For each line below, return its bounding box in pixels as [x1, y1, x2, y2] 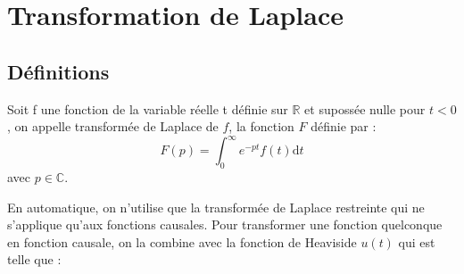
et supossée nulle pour [304, 99, 426, 118]
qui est [398, 232, 435, 251]
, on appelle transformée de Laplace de [7, 117, 219, 136]
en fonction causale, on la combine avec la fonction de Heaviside [7, 232, 357, 251]
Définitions [7, 57, 110, 85]
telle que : [7, 250, 62, 269]
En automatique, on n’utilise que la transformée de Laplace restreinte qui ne [7, 197, 425, 216]
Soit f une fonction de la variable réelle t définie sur [7, 99, 288, 118]
